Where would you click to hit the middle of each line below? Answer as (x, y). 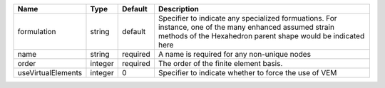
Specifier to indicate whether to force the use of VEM (247, 73)
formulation (37, 32)
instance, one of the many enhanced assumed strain (246, 27)
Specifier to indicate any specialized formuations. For (248, 18)
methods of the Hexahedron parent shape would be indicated (261, 36)
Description (178, 9)
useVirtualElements (50, 73)
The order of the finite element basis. (220, 64)
